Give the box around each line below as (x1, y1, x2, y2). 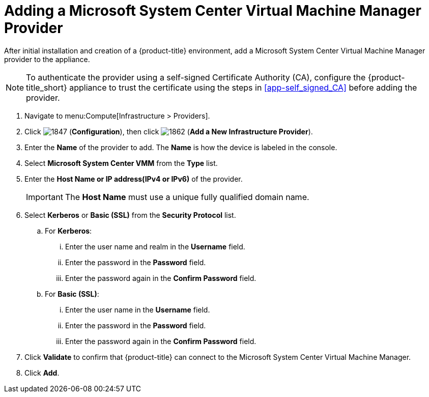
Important (26, 191, 63, 202)
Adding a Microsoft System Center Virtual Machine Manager (4, 2, 421, 19)
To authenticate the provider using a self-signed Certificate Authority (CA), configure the (26, 72, 366, 82)
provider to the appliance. (4, 54, 90, 64)
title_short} (26, 82, 67, 93)
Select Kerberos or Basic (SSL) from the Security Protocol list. (24, 210, 236, 219)
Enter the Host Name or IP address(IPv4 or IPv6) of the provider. (24, 174, 243, 183)
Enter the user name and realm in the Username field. (65, 242, 245, 251)
